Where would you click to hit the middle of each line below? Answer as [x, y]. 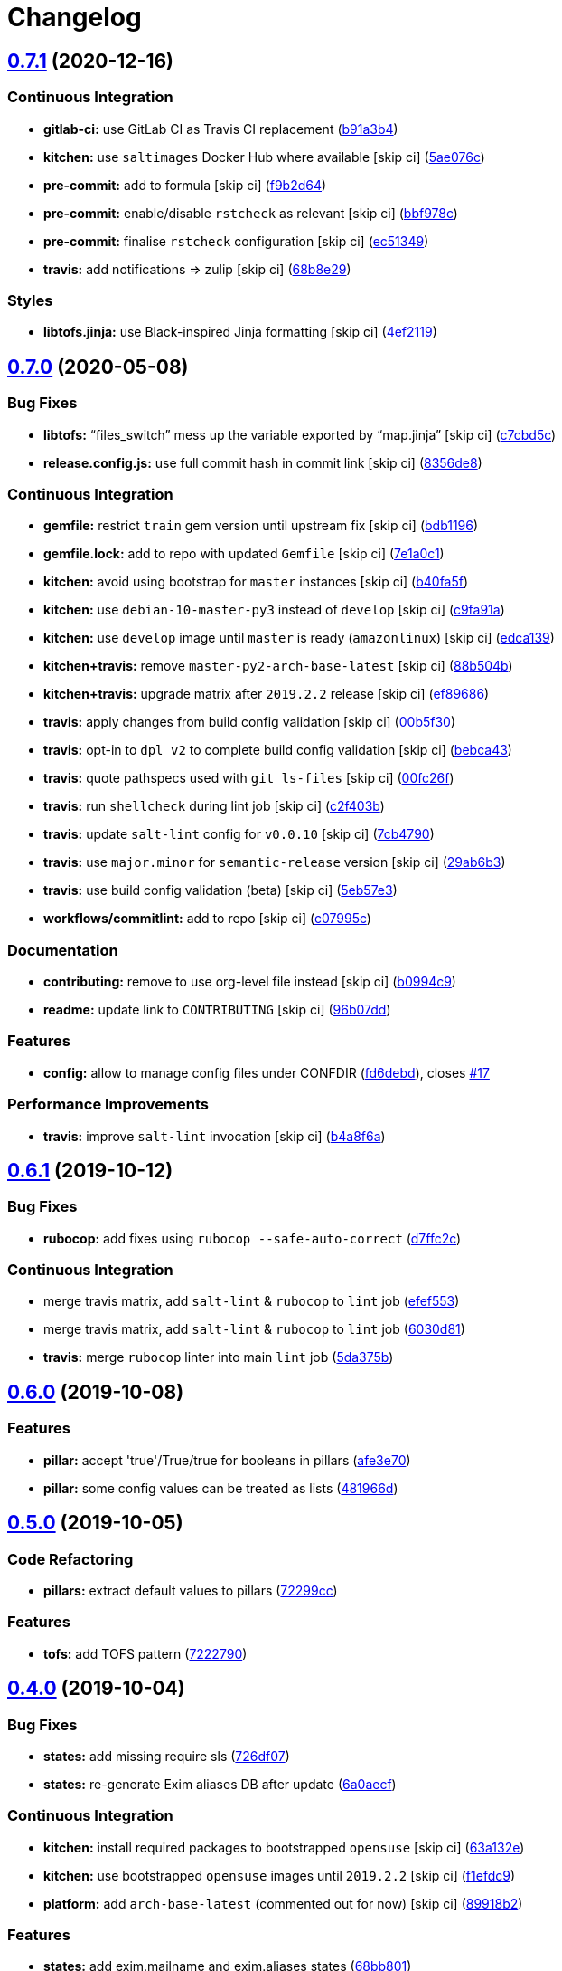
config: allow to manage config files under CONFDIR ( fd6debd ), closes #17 [267, 1072]
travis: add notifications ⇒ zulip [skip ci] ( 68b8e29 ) [197, 269]
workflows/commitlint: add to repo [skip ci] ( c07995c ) [207, 919]
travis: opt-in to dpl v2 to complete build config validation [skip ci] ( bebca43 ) [278, 750]
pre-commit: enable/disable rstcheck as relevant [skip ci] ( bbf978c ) [251, 213]
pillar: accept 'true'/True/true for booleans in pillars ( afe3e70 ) [227, 1460]
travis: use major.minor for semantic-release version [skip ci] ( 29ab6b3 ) [275, 862]
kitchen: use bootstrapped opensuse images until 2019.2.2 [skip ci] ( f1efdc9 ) [280, 1875]
